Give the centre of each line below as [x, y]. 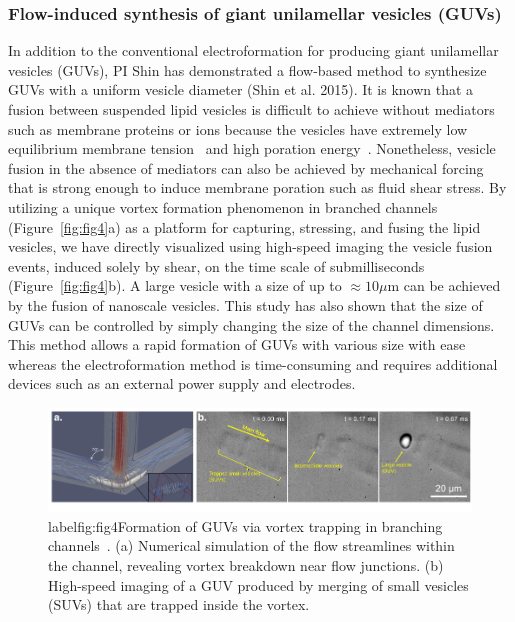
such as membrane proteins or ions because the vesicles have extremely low [238, 128]
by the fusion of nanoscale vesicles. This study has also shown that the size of [245, 304]
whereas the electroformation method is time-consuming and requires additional [253, 363]
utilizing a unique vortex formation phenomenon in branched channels [223, 206]
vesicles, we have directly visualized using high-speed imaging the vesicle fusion [250, 246]
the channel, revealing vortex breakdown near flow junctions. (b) [246, 565]
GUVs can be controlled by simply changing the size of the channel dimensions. [251, 324]
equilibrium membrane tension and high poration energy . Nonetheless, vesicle [252, 148]
